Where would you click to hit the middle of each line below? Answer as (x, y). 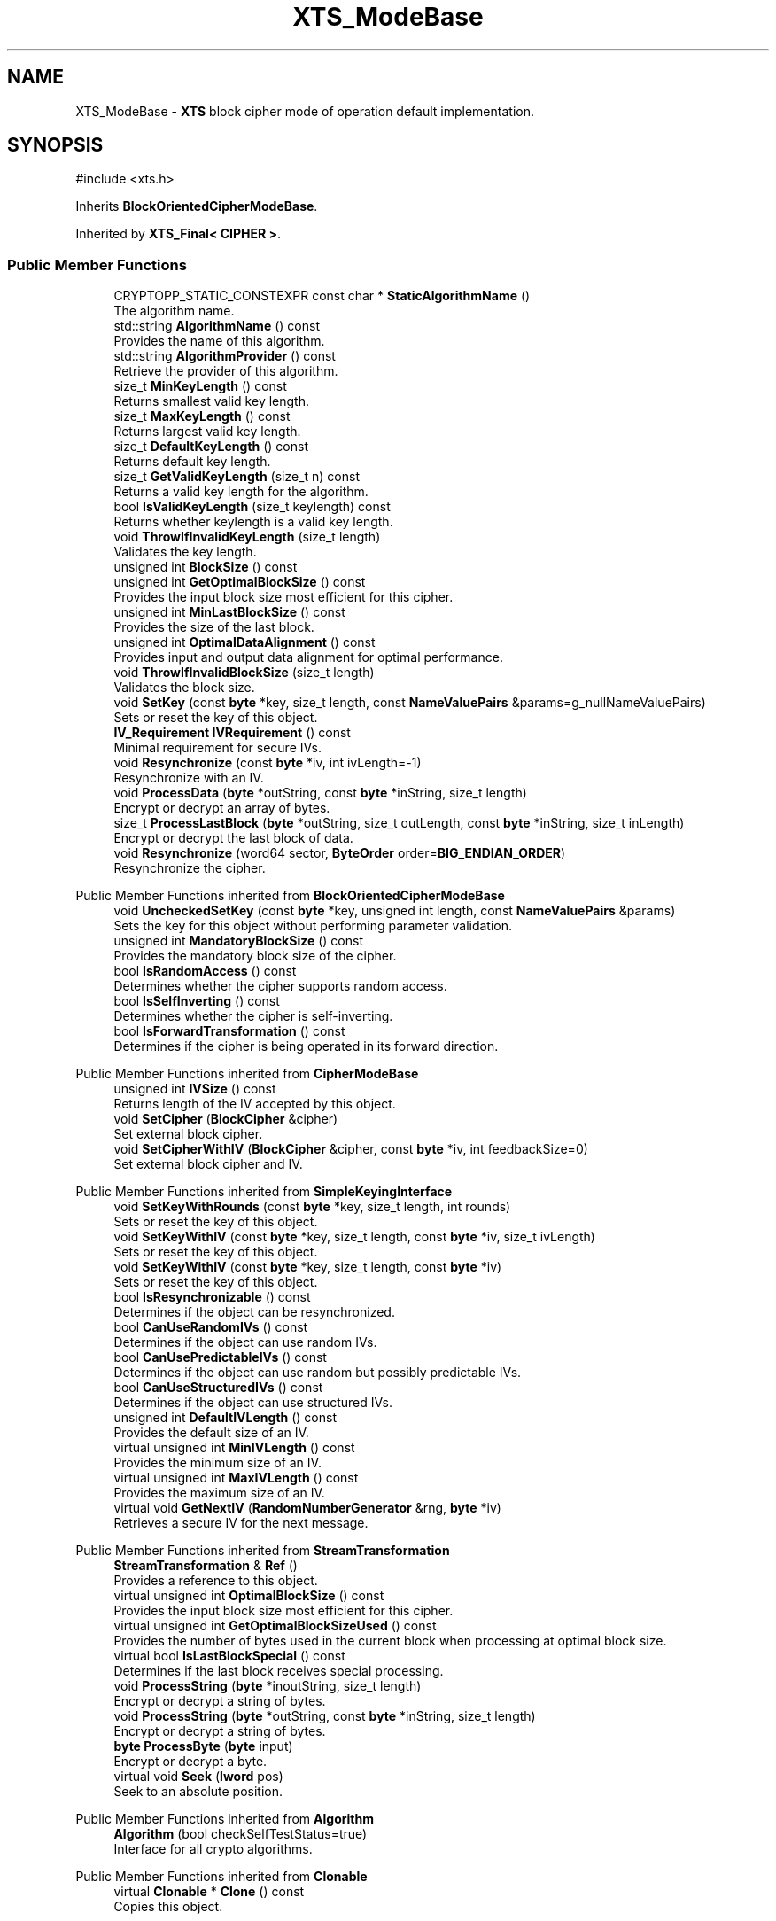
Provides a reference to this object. (216, 1581)
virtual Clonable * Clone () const (209, 1892)
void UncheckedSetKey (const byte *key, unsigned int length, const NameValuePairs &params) (395, 911)
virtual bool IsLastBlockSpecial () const (229, 1656)
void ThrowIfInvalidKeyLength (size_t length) (247, 537)
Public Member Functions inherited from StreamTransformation (263, 1551)
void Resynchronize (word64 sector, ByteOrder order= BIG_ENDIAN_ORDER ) (340, 853)
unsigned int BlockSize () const (206, 567)
